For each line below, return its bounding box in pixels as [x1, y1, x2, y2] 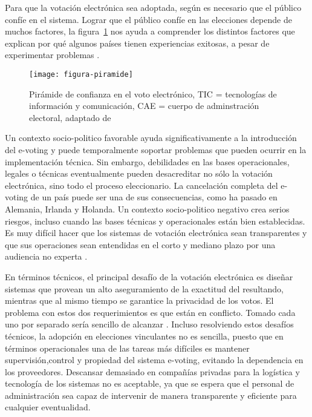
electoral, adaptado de [29, 111, 111, 123]
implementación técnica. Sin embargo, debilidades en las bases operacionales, [5, 155, 290, 168]
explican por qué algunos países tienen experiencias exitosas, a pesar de [5, 36, 270, 49]
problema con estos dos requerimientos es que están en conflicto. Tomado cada [5, 306, 296, 318]
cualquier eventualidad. [5, 401, 91, 413]
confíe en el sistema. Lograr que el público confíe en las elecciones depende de [5, 13, 292, 25]
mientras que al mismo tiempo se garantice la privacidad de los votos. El [5, 294, 274, 307]
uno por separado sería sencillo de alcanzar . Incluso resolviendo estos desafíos [5, 318, 294, 330]
